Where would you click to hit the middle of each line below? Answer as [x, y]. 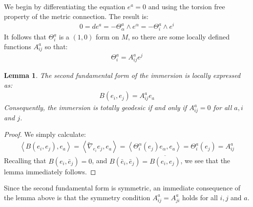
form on [107, 37]
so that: [56, 46]
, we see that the [205, 160]
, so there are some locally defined [179, 37]
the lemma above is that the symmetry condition [77, 197]
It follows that [25, 37]
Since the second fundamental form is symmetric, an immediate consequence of [122, 188]
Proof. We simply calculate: [45, 134]
